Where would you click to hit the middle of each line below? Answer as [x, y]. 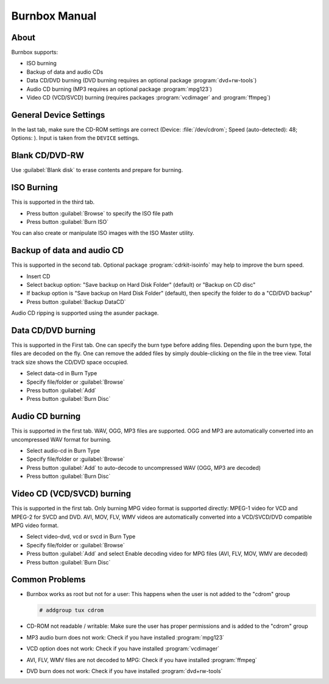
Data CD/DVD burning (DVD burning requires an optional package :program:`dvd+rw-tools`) [142, 81]
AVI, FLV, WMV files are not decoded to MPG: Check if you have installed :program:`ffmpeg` [142, 660]
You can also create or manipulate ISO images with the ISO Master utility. [103, 233]
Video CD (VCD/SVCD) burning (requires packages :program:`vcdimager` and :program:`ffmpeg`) [149, 98]
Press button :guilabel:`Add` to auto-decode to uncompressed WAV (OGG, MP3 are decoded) [144, 467]
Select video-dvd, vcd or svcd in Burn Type [81, 536]
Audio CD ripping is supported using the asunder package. [85, 313]
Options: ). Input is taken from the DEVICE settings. [75, 138]
